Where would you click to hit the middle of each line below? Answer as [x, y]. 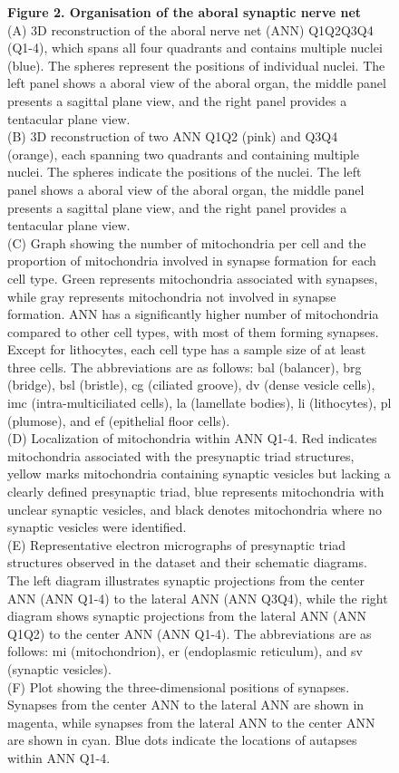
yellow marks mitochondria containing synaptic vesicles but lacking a [199, 473]
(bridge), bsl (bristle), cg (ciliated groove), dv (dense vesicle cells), [191, 385]
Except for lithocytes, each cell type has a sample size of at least [187, 349]
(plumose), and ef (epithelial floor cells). [119, 420]
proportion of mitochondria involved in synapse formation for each [192, 261]
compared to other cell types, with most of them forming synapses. [193, 331]
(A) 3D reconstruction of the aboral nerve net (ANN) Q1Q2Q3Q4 [190, 29]
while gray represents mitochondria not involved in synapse [172, 296]
